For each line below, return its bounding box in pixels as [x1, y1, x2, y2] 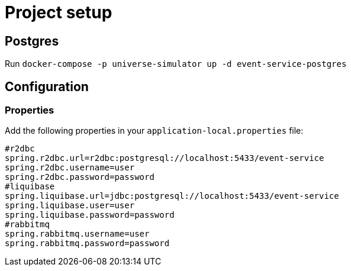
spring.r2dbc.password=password [5, 172, 154, 182]
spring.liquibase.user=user [5, 201, 135, 211]
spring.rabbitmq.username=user [5, 229, 150, 239]
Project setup [5, 2, 112, 22]
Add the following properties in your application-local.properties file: [5, 125, 304, 136]
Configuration [5, 79, 89, 94]
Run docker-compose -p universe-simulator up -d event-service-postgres [5, 59, 347, 69]
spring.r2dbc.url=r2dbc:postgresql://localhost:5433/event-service [5, 153, 324, 163]
